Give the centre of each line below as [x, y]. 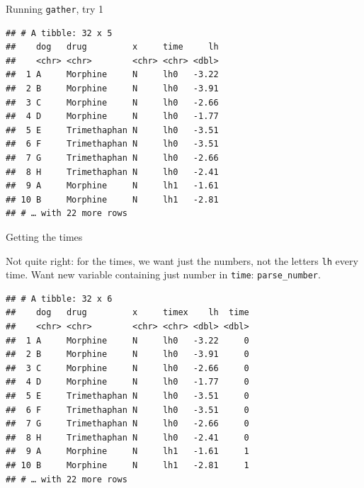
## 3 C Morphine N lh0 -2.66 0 [127, 368]
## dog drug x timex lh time [127, 313]
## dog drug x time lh [112, 47]
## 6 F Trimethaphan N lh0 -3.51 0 [127, 410]
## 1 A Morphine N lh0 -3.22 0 [127, 340]
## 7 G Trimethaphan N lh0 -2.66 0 [127, 424]
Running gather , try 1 [55, 8]
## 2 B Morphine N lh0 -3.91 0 [127, 354]
